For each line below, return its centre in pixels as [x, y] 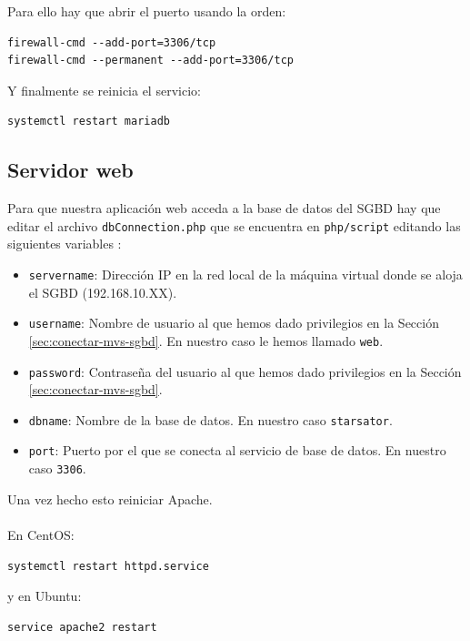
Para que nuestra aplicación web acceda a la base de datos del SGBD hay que [224, 208]
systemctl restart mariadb [89, 122]
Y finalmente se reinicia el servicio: [104, 90]
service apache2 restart [82, 627]
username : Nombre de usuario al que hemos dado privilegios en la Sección [234, 323]
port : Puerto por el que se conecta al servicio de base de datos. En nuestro [237, 450]
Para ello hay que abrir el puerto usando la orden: [147, 11]
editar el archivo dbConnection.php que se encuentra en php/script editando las [234, 225]
